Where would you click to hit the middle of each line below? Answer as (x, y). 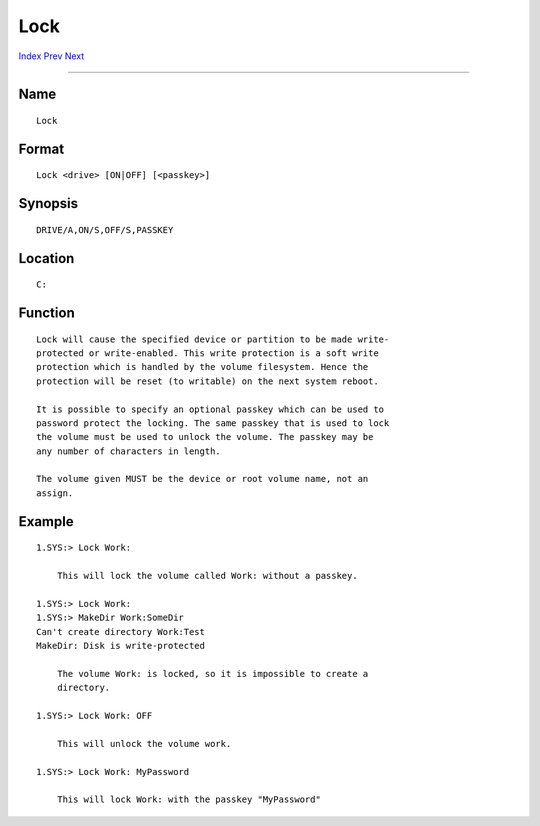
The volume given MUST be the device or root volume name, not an (202, 479)
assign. (55, 493)
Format (41, 148)
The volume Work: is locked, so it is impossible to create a (212, 673)
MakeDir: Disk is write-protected (120, 646)
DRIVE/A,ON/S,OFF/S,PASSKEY (105, 229)
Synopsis (48, 203)
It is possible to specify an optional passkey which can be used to (210, 409)
